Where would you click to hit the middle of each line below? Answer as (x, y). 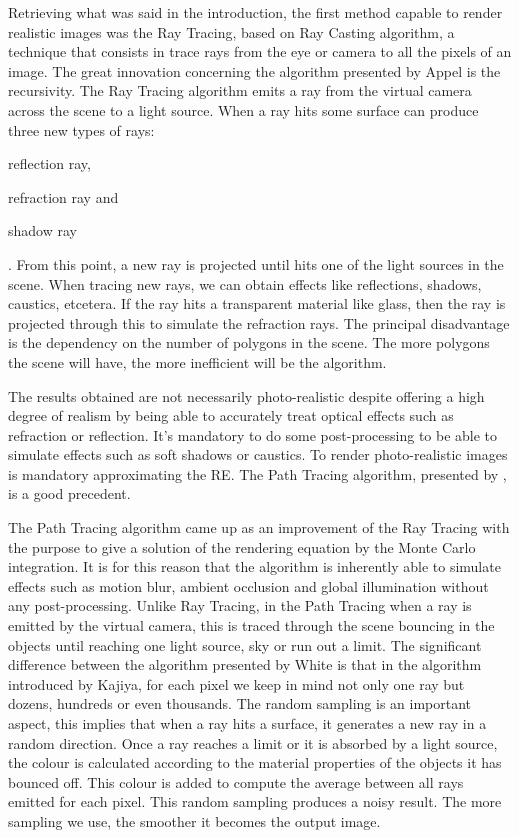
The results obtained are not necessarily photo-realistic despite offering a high (246, 395)
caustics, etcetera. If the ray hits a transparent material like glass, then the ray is (257, 303)
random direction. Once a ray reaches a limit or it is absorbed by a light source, (253, 742)
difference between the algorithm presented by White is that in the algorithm (245, 664)
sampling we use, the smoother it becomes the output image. (194, 820)
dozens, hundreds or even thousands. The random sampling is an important (240, 703)
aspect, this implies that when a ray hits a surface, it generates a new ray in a (247, 723)
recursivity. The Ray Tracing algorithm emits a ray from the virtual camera (240, 90)
